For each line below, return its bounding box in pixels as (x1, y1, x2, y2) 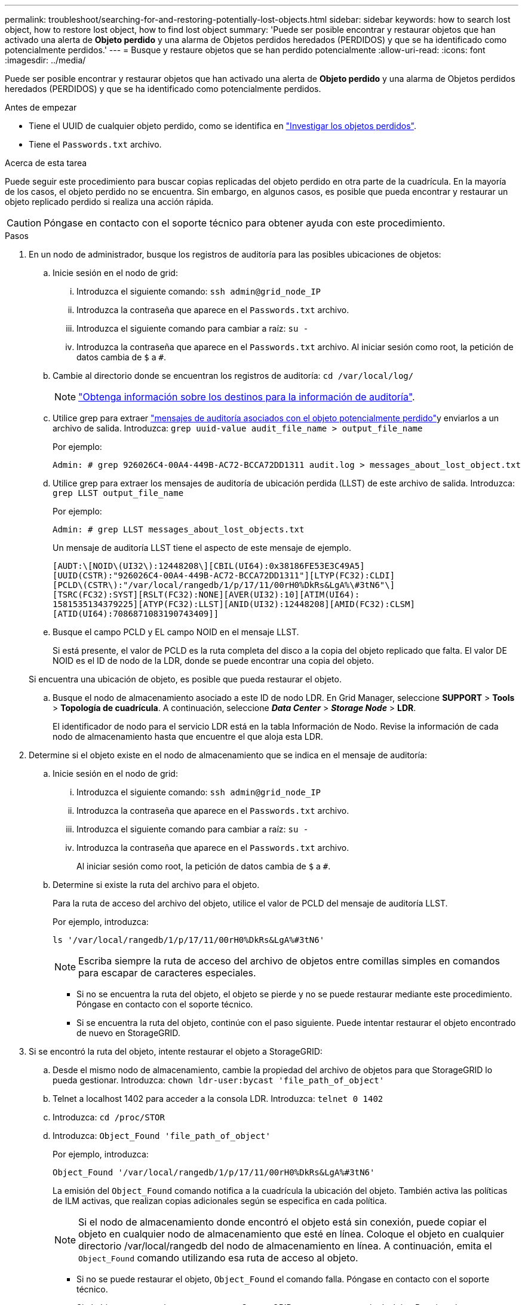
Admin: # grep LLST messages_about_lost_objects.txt (53, 525, 305, 534)
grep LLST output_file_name (53, 488, 184, 498)
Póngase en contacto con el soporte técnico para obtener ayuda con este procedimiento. (44, 217, 446, 229)
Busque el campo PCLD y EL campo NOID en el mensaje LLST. (53, 627, 299, 637)
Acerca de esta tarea (5, 158, 87, 168)
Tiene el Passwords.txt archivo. (29, 139, 162, 149)
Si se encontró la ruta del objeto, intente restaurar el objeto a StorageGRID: (29, 1046, 323, 1056)
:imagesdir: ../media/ (5, 55, 86, 65)
